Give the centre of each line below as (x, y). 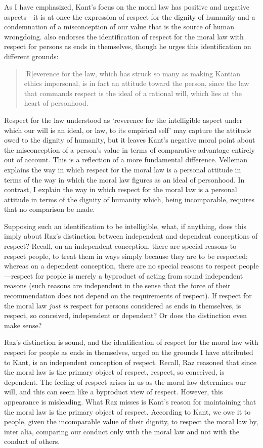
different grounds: (31, 56)
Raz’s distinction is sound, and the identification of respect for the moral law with (131, 342)
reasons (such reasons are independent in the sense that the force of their (117, 285)
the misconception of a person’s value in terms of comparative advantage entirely (129, 149)
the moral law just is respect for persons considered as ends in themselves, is (123, 305)
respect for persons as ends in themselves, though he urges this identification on (128, 46)
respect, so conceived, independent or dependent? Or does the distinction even (125, 315)
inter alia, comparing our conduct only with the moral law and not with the (122, 431)
